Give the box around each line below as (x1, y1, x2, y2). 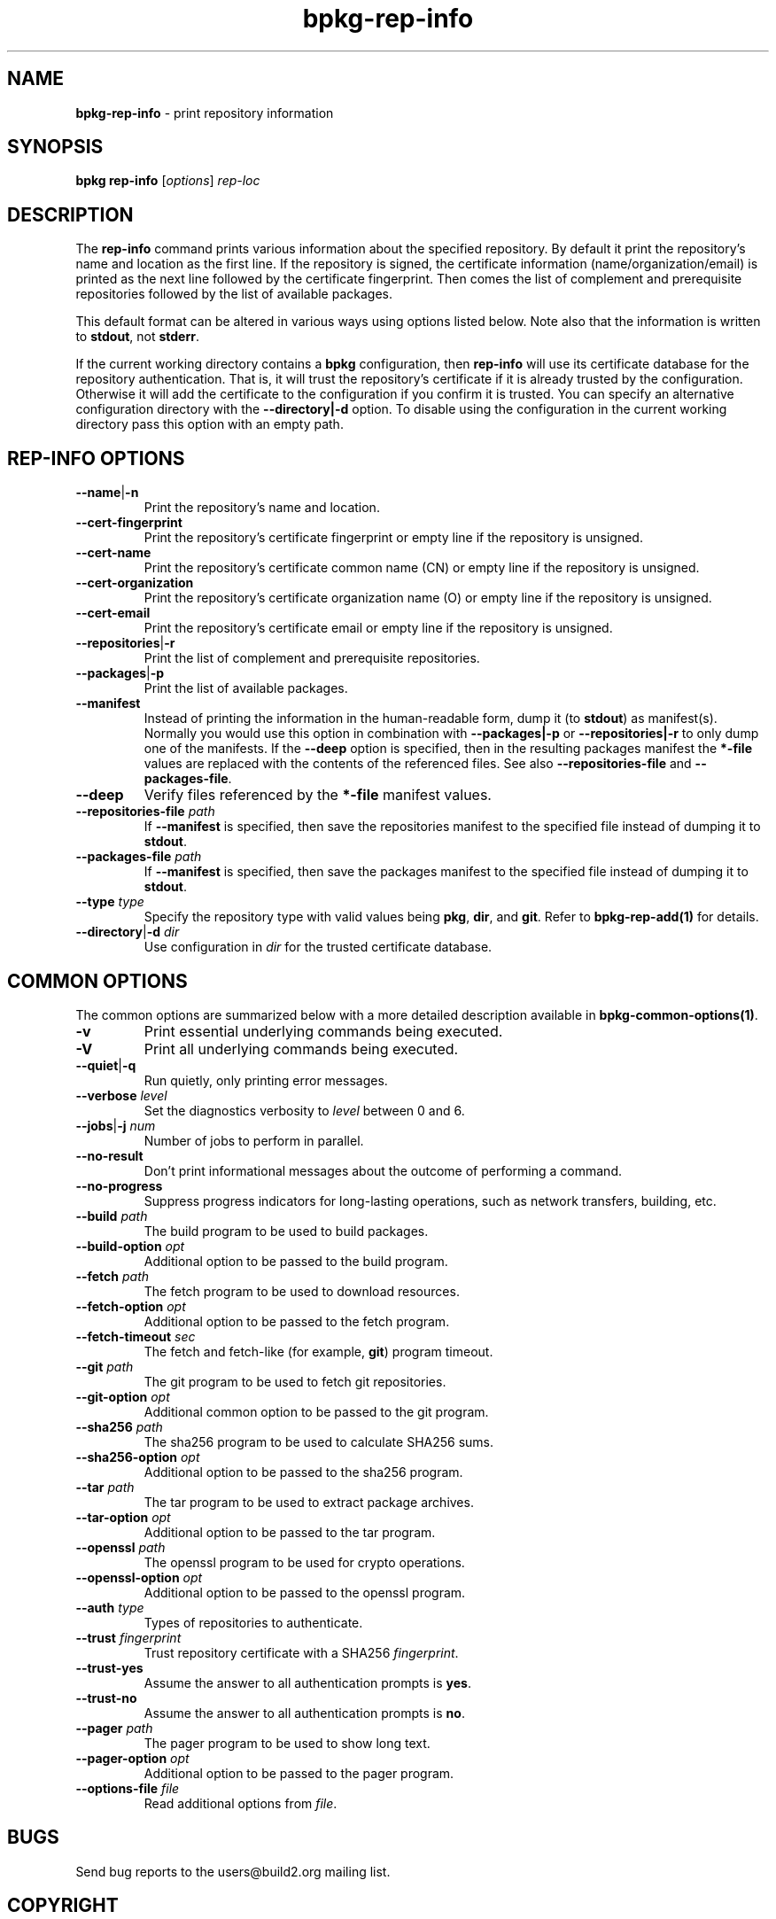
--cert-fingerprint (75, 515, 182, 531)
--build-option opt (75, 1238, 185, 1254)
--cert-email (75, 605, 151, 621)
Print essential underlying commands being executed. (144, 1022, 503, 1040)
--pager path (75, 1720, 153, 1736)
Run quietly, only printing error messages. (144, 1072, 388, 1088)
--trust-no (75, 1690, 137, 1705)
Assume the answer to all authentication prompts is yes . (144, 1674, 471, 1690)
